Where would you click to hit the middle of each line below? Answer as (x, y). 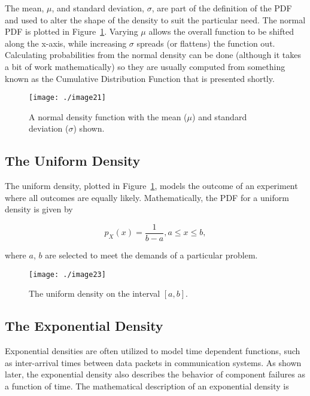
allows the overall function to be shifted (221, 31)
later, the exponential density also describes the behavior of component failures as (155, 374)
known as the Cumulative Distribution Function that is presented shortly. (140, 78)
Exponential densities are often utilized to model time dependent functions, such (153, 351)
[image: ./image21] (67, 98)
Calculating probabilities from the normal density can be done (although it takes (153, 55)
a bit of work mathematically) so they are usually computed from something (145, 66)
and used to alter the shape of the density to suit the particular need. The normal (155, 19)
